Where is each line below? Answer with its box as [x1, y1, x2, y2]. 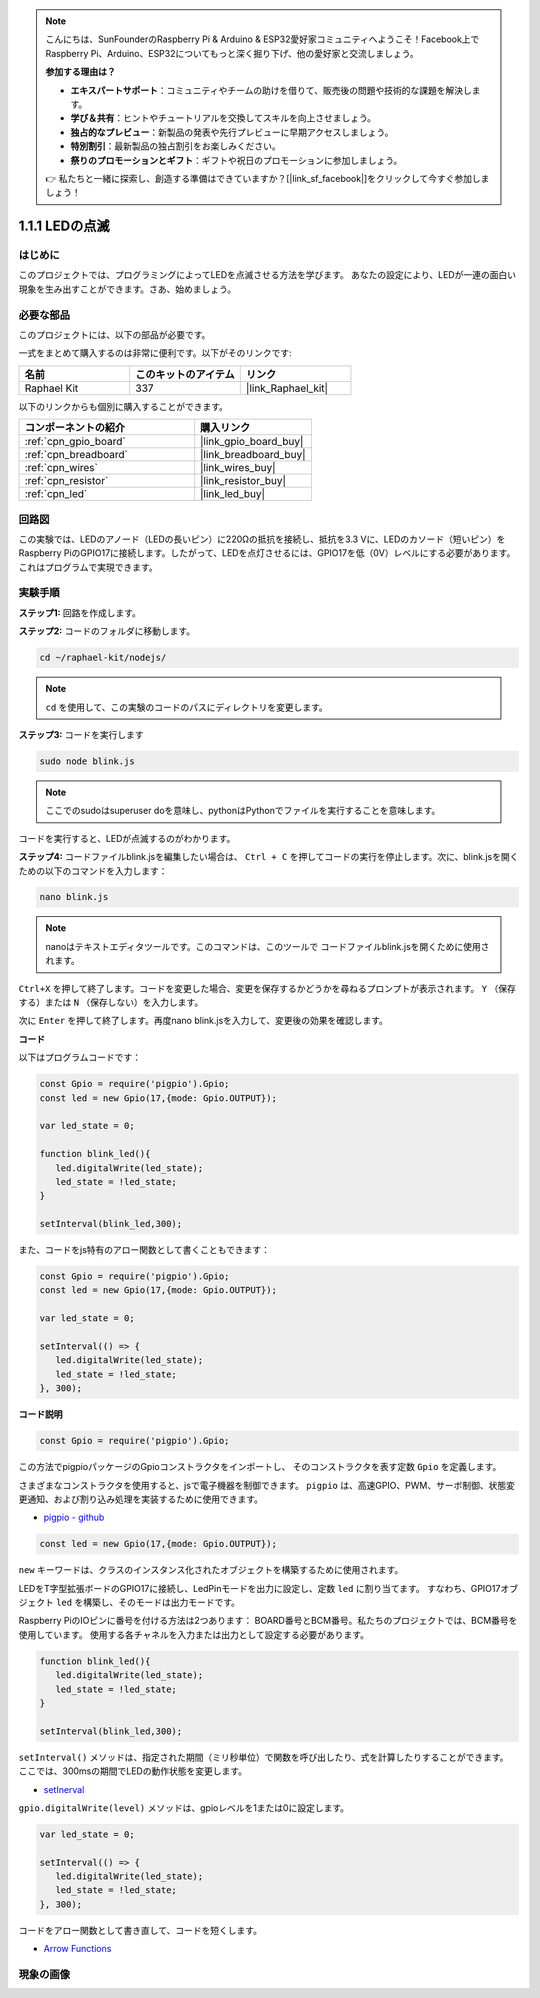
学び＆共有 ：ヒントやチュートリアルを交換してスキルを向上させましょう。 [70, 112, 377, 124]
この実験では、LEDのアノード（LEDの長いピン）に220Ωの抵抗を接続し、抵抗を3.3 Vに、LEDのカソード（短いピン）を [18, 533, 506, 545]
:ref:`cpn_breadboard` [24, 448, 129, 462]
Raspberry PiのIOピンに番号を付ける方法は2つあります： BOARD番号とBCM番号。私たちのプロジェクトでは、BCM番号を [18, 1615, 518, 1627]
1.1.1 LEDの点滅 [18, 218, 110, 235]
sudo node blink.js [39, 755, 135, 767]
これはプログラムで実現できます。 [18, 561, 159, 573]
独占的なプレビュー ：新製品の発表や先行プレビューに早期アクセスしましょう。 [70, 126, 394, 138]
